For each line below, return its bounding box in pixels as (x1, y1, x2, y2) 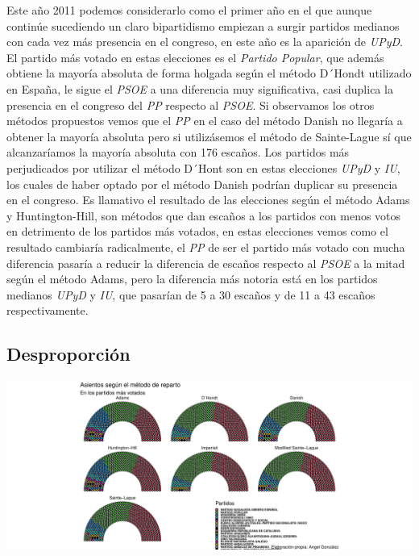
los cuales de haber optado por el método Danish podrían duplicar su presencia (6, 175, 398, 192)
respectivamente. (6, 302, 89, 319)
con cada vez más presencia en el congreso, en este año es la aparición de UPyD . (6, 33, 403, 50)
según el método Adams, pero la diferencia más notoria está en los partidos (6, 270, 378, 287)
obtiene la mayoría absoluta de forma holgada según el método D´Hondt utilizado (6, 65, 412, 82)
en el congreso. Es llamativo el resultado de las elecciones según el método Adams (6, 191, 410, 208)
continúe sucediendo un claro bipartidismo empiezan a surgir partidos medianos (6, 17, 400, 34)
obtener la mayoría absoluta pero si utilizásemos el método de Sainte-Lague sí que (6, 128, 412, 144)
